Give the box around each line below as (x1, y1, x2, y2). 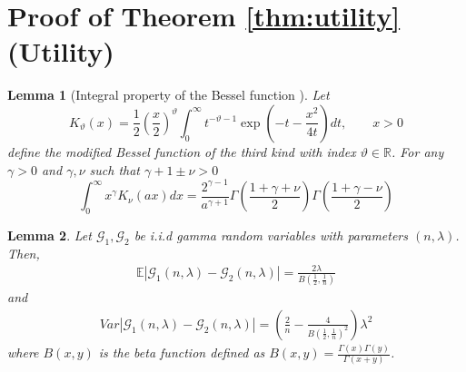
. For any (391, 142, 444, 161)
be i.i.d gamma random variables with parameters (134, 225, 408, 244)
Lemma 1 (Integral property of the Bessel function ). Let (7, 85, 330, 104)
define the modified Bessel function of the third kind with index (7, 142, 356, 161)
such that (89, 160, 141, 179)
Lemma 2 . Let (7, 225, 92, 244)
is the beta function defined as (98, 343, 265, 362)
